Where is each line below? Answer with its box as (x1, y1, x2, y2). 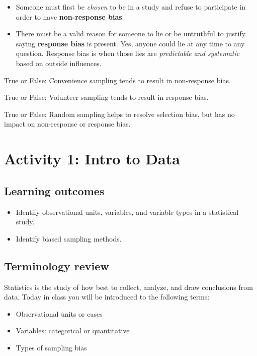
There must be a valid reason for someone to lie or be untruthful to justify (16, 28, 246, 39)
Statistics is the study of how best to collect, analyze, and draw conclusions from (4, 281, 253, 292)
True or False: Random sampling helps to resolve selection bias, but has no (4, 108, 235, 119)
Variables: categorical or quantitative (16, 325, 130, 336)
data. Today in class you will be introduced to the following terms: (4, 291, 210, 302)
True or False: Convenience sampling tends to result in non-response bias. (4, 75, 231, 85)
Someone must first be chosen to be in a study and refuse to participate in (16, 2, 245, 12)
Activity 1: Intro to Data (4, 148, 180, 169)
